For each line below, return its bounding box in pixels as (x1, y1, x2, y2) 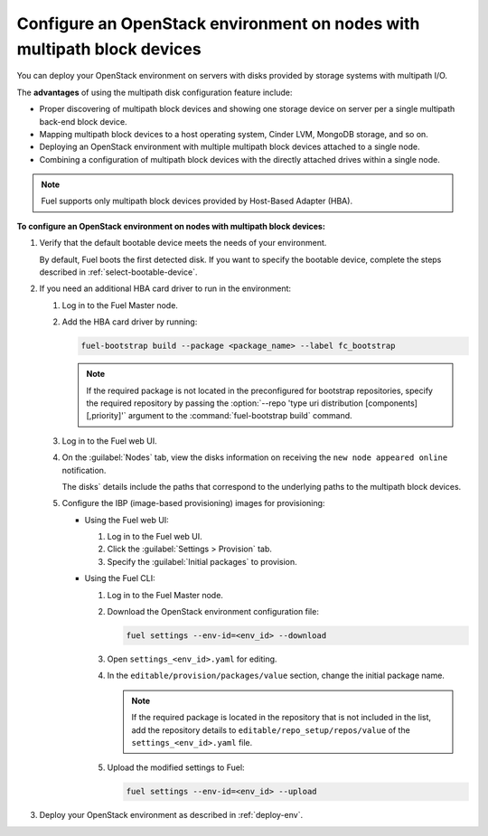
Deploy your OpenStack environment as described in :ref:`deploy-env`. (39, 810, 303, 821)
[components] (364, 398, 418, 409)
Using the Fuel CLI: (84, 573, 155, 584)
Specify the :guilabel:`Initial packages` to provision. (107, 556, 297, 567)
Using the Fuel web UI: (84, 514, 169, 525)
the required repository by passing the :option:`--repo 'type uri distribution (86, 398, 363, 409)
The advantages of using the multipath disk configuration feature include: (16, 87, 293, 98)
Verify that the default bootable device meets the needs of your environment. (39, 238, 327, 249)
